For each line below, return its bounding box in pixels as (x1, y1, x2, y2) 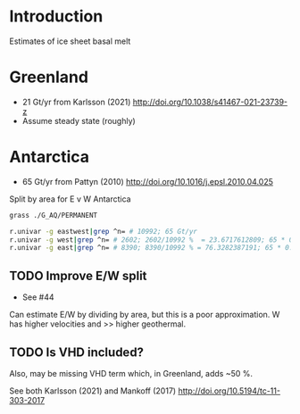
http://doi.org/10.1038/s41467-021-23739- (132, 96, 288, 107)
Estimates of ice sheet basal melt (9, 36, 131, 46)
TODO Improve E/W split (9, 268, 147, 283)
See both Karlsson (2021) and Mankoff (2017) (9, 385, 177, 396)
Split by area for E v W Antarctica (9, 194, 131, 204)
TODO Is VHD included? (9, 344, 145, 360)
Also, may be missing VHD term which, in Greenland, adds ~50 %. (9, 368, 253, 378)
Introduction (9, 6, 104, 27)
